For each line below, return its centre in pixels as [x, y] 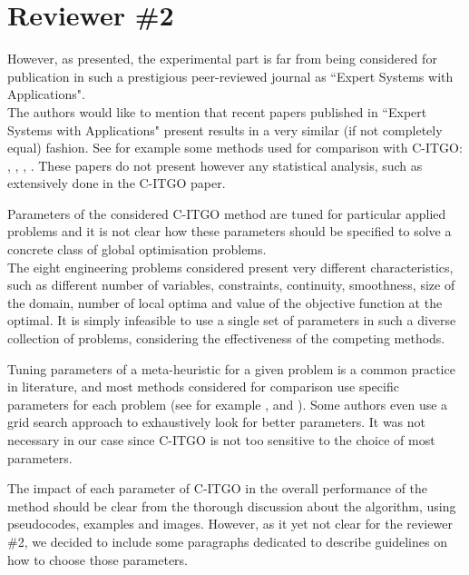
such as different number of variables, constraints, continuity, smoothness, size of [231, 285]
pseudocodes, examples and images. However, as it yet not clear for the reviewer [230, 524]
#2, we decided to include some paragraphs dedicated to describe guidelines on [227, 541]
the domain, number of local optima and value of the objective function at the [225, 302]
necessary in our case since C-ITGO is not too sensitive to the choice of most [221, 440]
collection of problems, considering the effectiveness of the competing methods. [226, 338]
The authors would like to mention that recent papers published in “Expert [217, 111]
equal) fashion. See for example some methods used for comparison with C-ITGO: [235, 148]
